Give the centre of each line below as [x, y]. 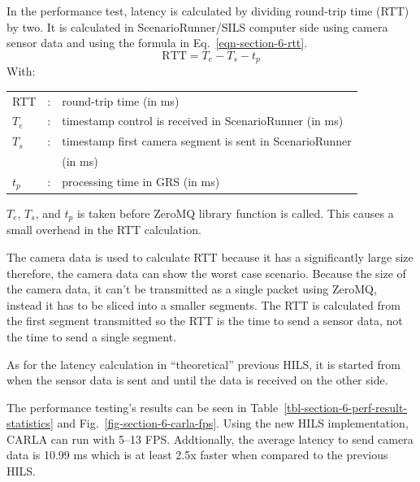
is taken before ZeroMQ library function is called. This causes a [235, 213]
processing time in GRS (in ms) [141, 182]
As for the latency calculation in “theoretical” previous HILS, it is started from [204, 364]
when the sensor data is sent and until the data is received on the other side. [197, 380]
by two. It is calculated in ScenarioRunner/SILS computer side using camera [197, 26]
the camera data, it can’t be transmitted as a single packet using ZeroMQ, [192, 289]
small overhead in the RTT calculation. [104, 230]
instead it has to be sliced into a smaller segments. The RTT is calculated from [204, 304]
